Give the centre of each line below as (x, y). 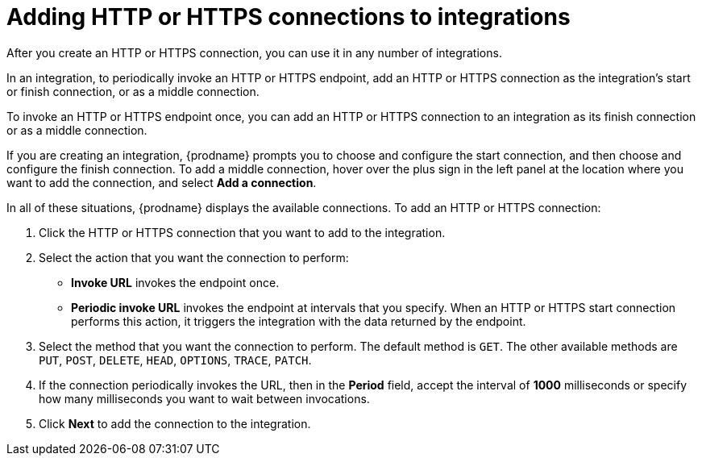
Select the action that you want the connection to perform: (194, 257)
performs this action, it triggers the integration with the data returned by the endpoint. (299, 321)
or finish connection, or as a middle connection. (133, 91)
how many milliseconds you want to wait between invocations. (204, 398)
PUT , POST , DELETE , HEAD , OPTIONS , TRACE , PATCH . (175, 360)
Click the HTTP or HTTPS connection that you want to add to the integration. (242, 232)
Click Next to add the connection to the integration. (175, 423)
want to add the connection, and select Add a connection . (162, 182)
